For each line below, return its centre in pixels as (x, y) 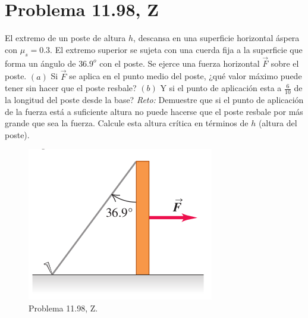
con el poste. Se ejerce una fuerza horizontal (180, 63)
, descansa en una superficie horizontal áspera (216, 38)
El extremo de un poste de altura (65, 38)
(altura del (278, 123)
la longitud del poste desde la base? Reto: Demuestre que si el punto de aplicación (154, 99)
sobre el (285, 63)
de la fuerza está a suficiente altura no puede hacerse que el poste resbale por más (154, 111)
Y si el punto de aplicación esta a (221, 88)
